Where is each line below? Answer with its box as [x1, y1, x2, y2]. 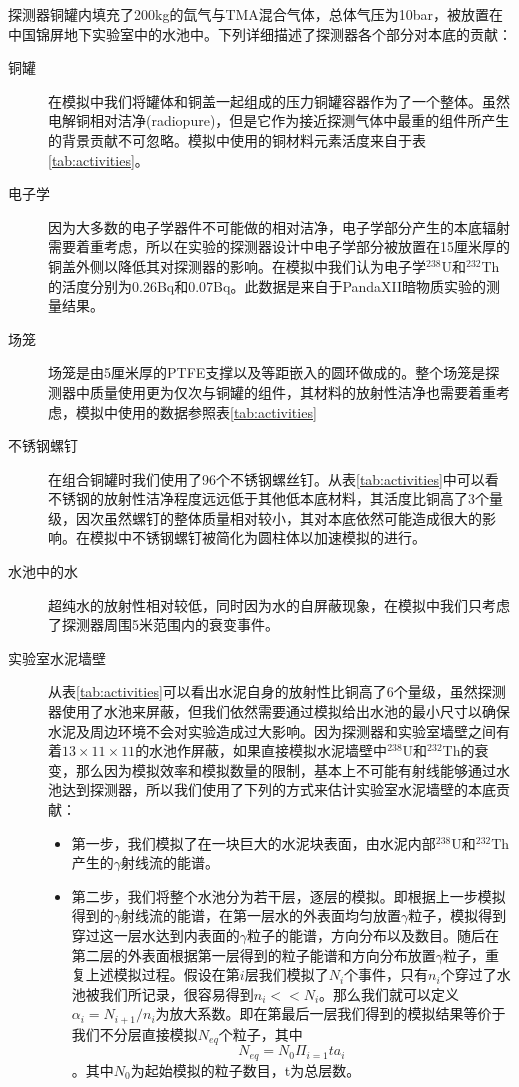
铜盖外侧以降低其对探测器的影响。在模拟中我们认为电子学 [48, 255, 426, 276]
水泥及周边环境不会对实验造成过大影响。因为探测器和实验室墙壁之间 [48, 720, 496, 741]
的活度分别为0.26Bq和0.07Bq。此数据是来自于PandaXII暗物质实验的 [48, 275, 487, 296]
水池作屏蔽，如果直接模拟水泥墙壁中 [149, 740, 388, 761]
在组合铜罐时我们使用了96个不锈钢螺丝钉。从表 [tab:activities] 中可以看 [48, 468, 499, 489]
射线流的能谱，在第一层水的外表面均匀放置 [121, 905, 402, 926]
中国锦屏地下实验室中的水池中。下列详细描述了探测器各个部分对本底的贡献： [8, 23, 512, 44]
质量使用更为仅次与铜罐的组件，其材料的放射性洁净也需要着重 [89, 381, 496, 402]
